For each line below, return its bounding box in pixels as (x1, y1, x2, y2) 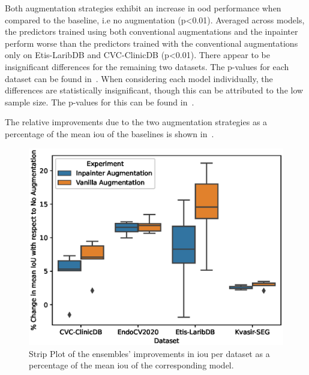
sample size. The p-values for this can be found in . (5, 95, 194, 108)
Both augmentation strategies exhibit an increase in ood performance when (5, 2, 281, 14)
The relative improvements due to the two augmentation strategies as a (5, 116, 268, 128)
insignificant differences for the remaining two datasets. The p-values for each (5, 60, 289, 72)
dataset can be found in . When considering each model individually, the (5, 72, 273, 84)
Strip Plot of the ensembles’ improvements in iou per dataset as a (29, 347, 270, 359)
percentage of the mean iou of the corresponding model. (29, 359, 234, 371)
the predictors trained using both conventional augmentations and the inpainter (5, 25, 298, 38)
